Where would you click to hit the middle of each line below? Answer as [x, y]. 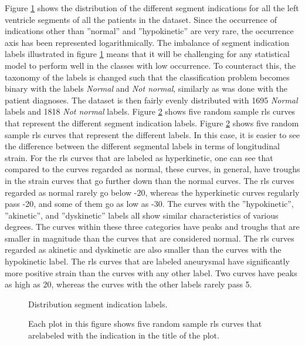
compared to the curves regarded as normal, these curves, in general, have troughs [152, 169]
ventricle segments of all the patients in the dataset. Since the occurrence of [141, 19]
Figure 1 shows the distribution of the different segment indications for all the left [152, 8]
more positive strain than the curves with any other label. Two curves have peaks [151, 272]
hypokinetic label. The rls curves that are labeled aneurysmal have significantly [147, 261]
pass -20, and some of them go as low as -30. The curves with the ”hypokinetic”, [149, 204]
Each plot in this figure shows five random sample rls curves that [145, 324]
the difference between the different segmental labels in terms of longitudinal [142, 146]
